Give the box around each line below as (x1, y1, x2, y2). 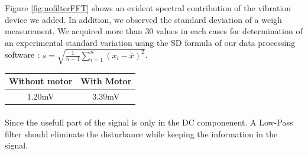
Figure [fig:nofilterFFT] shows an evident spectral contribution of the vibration (5, 2, 291, 14)
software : (5, 48, 40, 61)
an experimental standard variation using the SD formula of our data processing (5, 36, 296, 48)
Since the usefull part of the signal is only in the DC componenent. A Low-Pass (5, 116, 293, 128)
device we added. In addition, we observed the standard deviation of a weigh (5, 13, 282, 25)
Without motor (9, 75, 73, 87)
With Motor (80, 75, 132, 87)
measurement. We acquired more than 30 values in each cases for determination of (5, 25, 303, 37)
